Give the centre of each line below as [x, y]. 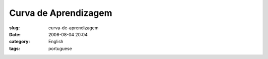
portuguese [60, 48]
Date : [15, 34]
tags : [15, 48]
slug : [14, 28]
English [56, 42]
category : [20, 42]
